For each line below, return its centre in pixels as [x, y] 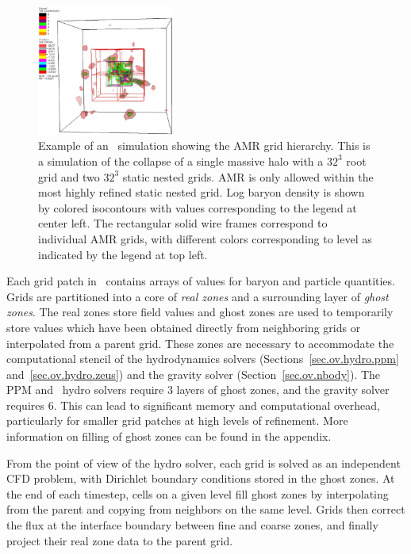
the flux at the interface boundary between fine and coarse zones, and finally [192, 525]
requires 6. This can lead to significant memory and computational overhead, [193, 405]
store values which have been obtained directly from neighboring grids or [184, 327]
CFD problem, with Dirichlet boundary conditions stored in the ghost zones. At [201, 478]
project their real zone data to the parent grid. [120, 540]
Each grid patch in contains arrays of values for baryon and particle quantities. [201, 281]
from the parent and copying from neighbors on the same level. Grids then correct [206, 509]
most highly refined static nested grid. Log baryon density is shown [202, 192]
